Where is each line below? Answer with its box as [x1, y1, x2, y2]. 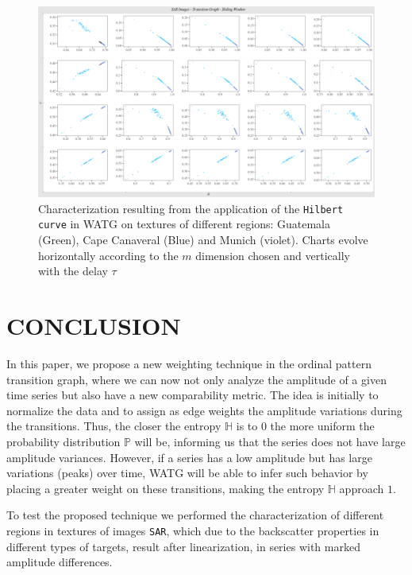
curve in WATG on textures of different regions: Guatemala [38, 216, 330, 232]
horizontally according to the [38, 247, 179, 263]
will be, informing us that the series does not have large [134, 433, 406, 449]
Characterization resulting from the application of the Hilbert [38, 200, 344, 216]
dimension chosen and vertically [195, 247, 350, 263]
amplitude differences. [6, 554, 113, 570]
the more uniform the [270, 418, 375, 434]
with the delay [38, 262, 108, 279]
